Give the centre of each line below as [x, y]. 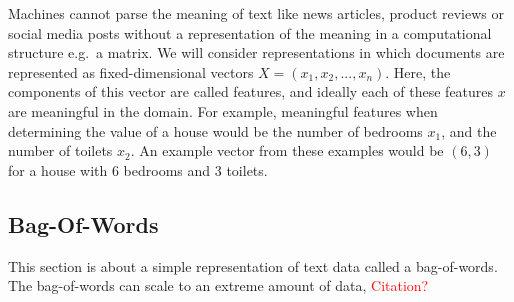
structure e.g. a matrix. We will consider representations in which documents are [256, 52]
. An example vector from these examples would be [287, 150]
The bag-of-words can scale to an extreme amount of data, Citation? [218, 285]
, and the [469, 130]
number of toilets [60, 150]
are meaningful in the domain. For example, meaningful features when [223, 110]
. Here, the [418, 71]
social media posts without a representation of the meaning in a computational [250, 32]
